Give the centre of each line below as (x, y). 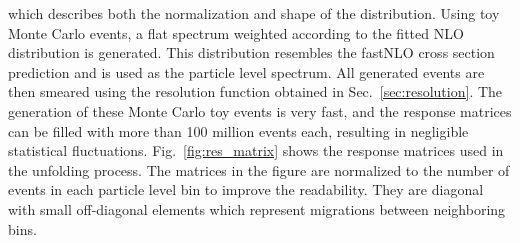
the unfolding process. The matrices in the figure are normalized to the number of (259, 169)
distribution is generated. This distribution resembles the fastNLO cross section (251, 52)
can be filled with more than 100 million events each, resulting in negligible (238, 130)
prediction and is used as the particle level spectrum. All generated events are (246, 71)
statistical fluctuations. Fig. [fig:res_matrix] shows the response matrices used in (256, 150)
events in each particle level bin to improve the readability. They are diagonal (246, 189)
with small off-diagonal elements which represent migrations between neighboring (257, 208)
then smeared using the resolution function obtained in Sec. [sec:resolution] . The (255, 91)
